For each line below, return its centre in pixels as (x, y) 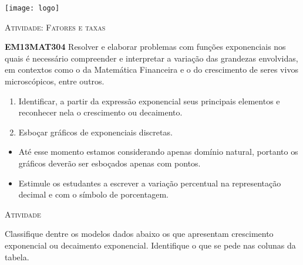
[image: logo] (32, 8)
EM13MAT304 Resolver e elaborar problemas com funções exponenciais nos (145, 47)
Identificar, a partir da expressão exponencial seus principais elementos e (149, 101)
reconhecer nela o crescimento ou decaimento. (100, 112)
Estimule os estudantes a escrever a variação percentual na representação (150, 183)
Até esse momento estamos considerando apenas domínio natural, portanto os (158, 152)
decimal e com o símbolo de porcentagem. (93, 194)
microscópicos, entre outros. (55, 81)
